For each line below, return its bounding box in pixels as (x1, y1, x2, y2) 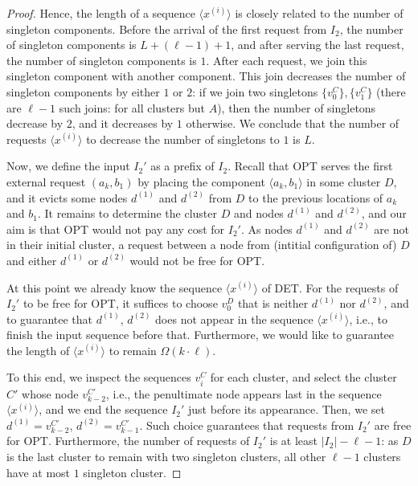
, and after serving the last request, (231, 36, 404, 53)
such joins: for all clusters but (59, 99, 205, 116)
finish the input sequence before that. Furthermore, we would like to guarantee (6, 326, 395, 343)
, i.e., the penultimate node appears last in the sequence (105, 385, 382, 402)
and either (6, 251, 57, 268)
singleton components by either (6, 83, 160, 100)
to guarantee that (6, 310, 92, 327)
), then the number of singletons (217, 99, 376, 116)
